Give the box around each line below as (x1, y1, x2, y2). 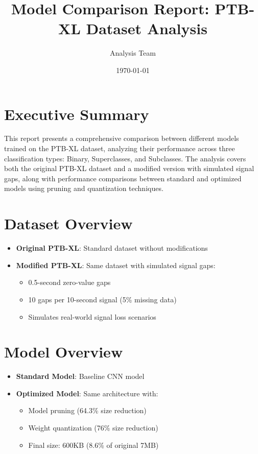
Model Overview (4, 341, 123, 362)
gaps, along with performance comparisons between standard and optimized (4, 173, 242, 183)
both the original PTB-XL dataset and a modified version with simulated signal (4, 163, 254, 174)
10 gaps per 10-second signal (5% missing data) (28, 294, 177, 304)
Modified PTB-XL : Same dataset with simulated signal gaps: (16, 259, 216, 270)
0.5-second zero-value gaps (28, 277, 111, 288)
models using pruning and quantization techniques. (4, 183, 163, 194)
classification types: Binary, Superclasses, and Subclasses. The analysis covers (4, 153, 246, 163)
